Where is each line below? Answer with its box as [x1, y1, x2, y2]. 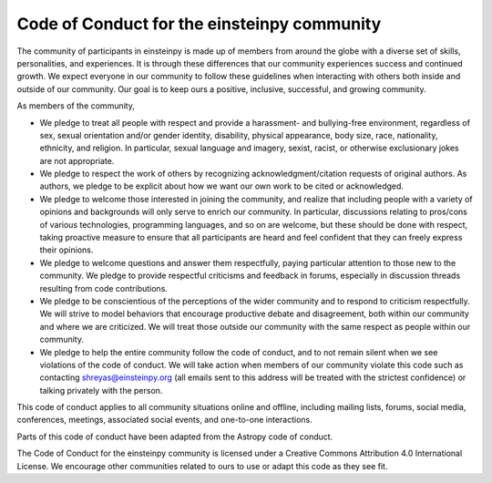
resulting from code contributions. [39, 283, 169, 293]
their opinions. [39, 244, 94, 255]
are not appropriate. [39, 155, 115, 166]
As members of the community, [16, 100, 136, 111]
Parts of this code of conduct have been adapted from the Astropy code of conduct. [16, 431, 333, 442]
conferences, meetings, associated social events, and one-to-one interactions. [16, 415, 313, 426]
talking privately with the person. [39, 385, 163, 396]
